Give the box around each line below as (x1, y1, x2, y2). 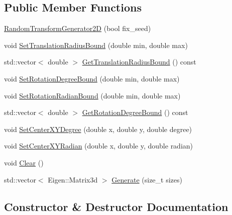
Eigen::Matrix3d (48, 174, 98, 184)
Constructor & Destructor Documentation (4, 198, 228, 214)
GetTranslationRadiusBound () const (82, 56, 196, 67)
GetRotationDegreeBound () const (82, 107, 188, 117)
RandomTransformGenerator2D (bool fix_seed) (4, 23, 151, 33)
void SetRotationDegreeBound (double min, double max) (4, 73, 180, 83)
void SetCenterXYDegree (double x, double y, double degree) (4, 123, 192, 134)
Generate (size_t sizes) (111, 174, 182, 184)
